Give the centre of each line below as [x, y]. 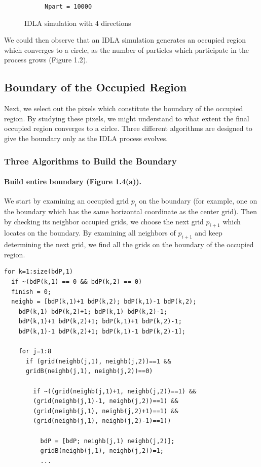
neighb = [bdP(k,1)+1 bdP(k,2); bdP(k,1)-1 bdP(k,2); [104, 302]
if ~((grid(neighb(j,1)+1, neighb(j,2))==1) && [115, 391]
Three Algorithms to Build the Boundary [90, 161]
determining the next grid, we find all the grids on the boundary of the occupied [129, 244]
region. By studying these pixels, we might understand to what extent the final [127, 118]
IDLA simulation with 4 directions [78, 23]
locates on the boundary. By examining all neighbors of [90, 233]
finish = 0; [31, 292]
